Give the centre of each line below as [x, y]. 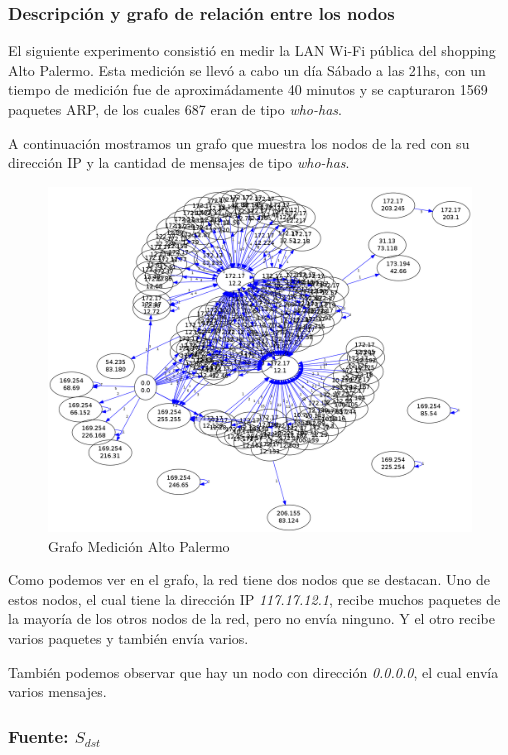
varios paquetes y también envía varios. [128, 638]
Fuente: [38, 735]
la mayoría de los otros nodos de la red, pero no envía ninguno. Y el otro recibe [251, 618]
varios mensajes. [57, 691]
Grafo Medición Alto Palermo [139, 545]
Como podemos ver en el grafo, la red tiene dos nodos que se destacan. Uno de [249, 579]
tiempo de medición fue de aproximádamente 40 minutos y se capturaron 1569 [248, 89]
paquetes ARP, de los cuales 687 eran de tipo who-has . [175, 109]
